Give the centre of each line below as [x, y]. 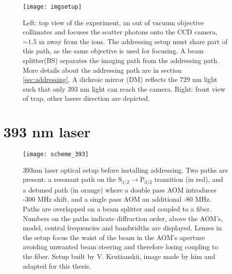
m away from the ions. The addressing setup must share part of [133, 41]
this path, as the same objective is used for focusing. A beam [113, 51]
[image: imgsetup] [52, 7]
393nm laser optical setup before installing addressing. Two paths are [125, 169]
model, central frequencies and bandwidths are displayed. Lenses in [122, 228]
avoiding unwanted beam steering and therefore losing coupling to [121, 247]
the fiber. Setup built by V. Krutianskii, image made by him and [119, 256]
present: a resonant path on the [70, 179]
